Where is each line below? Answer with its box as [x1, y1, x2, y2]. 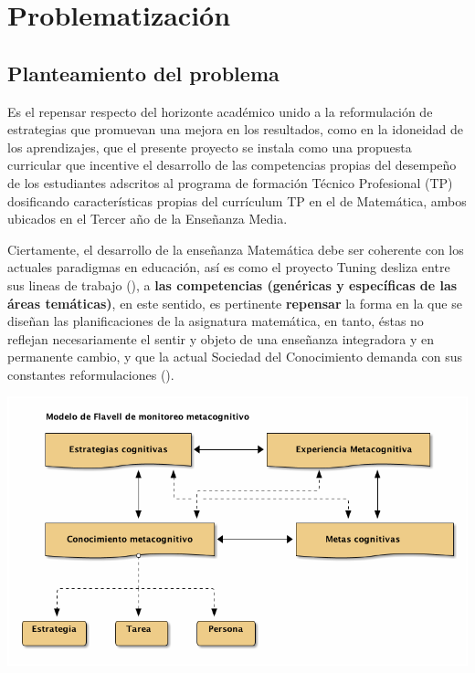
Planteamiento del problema [7, 58, 280, 87]
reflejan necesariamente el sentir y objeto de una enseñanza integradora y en [7, 329, 435, 348]
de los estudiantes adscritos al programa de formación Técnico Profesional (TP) [7, 173, 453, 192]
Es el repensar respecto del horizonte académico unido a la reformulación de [7, 101, 433, 121]
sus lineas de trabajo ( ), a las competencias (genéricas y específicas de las [7, 275, 458, 294]
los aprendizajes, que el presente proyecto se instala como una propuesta [7, 137, 412, 156]
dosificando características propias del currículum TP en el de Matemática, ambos [7, 191, 467, 210]
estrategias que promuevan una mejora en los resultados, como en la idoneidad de [7, 120, 464, 139]
